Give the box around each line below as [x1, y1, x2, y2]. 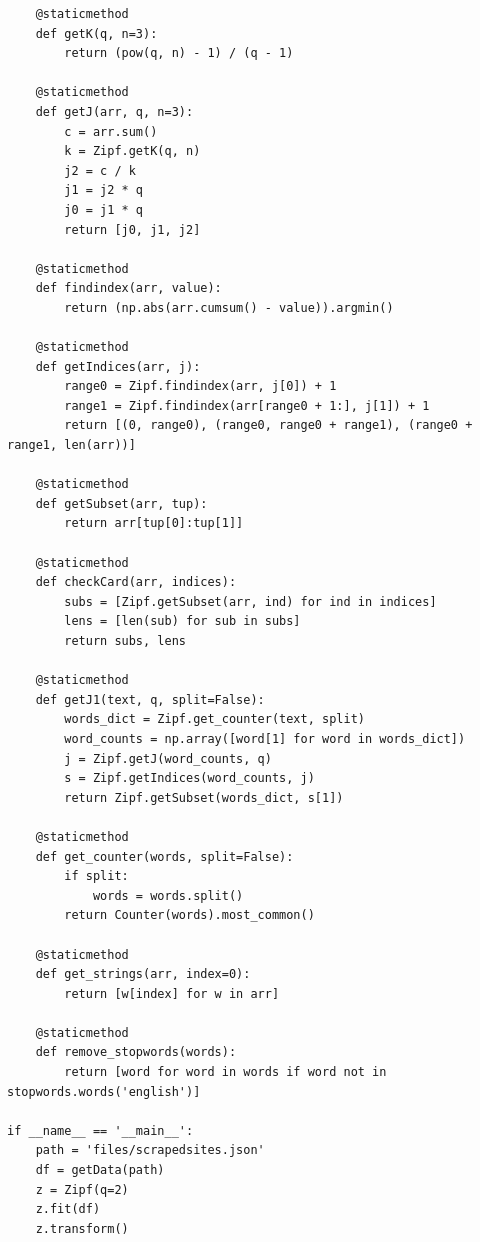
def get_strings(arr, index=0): [35, 967, 251, 982]
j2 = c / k [64, 163, 136, 178]
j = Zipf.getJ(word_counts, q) [64, 751, 272, 766]
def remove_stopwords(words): [35, 1045, 237, 1060]
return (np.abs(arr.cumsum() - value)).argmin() [64, 300, 394, 315]
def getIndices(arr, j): [35, 359, 201, 374]
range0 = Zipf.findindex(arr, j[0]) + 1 [64, 379, 337, 394]
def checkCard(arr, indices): [35, 575, 237, 590]
